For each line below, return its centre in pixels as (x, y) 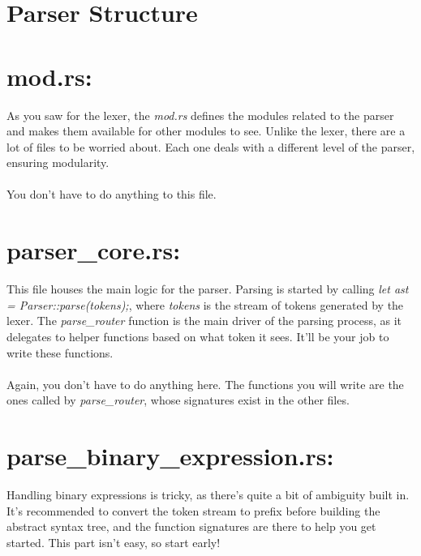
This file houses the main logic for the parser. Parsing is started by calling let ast (208, 289)
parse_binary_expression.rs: (170, 456)
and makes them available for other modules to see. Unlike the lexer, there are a (206, 131)
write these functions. (60, 352)
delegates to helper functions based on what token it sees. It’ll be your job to (198, 336)
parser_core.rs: (94, 250)
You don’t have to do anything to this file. (112, 194)
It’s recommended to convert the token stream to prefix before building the (193, 510)
